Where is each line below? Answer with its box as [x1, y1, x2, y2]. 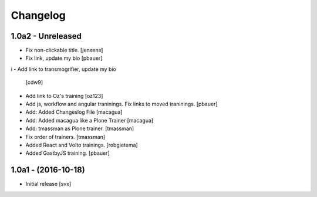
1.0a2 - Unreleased [11, 31, 82, 41]
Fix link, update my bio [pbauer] [25, 55, 103, 62]
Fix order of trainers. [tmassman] [25, 133, 106, 140]
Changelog [11, 9, 66, 22]
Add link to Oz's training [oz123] [25, 92, 103, 99]
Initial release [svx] [25, 181, 72, 188]
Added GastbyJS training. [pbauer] [25, 150, 110, 157]
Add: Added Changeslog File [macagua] [25, 108, 123, 116]
